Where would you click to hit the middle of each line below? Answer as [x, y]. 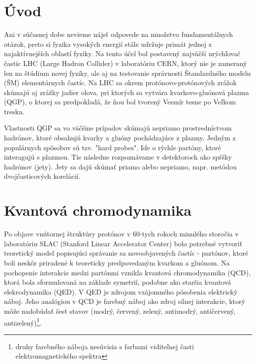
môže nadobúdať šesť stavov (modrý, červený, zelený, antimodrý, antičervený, [120, 311]
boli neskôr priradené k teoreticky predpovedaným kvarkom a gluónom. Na [117, 262]
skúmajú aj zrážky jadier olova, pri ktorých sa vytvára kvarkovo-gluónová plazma [127, 92]
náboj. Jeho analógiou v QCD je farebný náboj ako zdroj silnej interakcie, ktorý [125, 301]
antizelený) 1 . [23, 322]
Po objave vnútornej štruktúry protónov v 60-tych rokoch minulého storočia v [121, 234]
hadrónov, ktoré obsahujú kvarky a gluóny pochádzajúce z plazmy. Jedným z [120, 138]
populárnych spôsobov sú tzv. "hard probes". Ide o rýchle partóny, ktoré [112, 147]
